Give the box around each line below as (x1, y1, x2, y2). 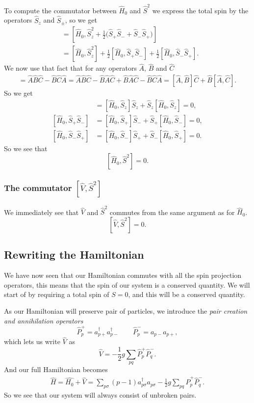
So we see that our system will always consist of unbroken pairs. (4, 390, 197, 400)
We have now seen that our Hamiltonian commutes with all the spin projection (4, 270, 242, 280)
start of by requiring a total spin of (4, 289, 109, 299)
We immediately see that (4, 207, 79, 217)
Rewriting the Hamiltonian (4, 247, 144, 262)
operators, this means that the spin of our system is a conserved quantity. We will (4, 279, 250, 290)
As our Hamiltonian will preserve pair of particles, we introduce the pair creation (4, 305, 248, 316)
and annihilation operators (4, 315, 83, 325)
